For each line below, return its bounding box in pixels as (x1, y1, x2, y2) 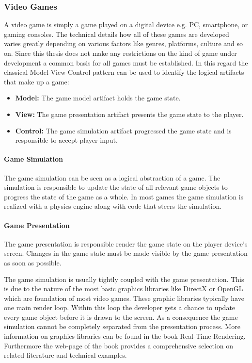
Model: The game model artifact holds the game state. (15, 93, 181, 103)
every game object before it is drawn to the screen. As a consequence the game (4, 312, 238, 322)
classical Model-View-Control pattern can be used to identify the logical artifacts (4, 67, 244, 77)
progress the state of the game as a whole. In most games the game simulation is (4, 191, 244, 201)
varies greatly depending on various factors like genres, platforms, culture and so (4, 38, 243, 49)
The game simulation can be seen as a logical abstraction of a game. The (4, 172, 220, 182)
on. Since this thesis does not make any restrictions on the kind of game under (4, 48, 237, 58)
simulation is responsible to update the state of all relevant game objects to (4, 182, 228, 192)
